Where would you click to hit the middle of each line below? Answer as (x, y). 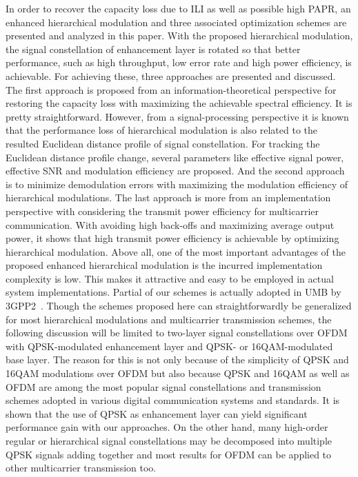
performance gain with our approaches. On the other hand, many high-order (167, 427)
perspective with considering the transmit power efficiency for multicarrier (162, 211)
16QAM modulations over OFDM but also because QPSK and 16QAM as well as (178, 373)
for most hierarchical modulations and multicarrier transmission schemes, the (169, 319)
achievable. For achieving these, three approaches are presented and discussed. (171, 75)
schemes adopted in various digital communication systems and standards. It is (173, 400)
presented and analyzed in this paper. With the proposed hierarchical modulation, (179, 35)
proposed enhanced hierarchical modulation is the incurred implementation (164, 265)
